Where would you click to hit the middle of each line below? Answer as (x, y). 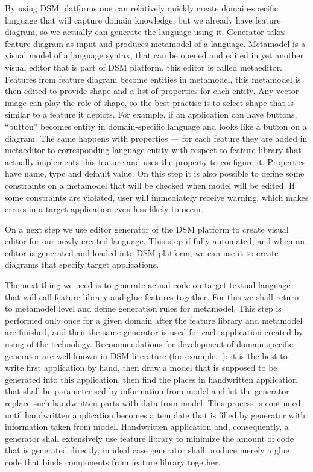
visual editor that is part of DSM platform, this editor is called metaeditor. (144, 67)
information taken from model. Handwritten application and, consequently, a (147, 426)
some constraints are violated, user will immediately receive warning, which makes (157, 197)
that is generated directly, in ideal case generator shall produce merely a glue (147, 450)
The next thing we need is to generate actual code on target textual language (148, 285)
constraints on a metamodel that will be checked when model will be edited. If (150, 185)
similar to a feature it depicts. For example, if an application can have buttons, (151, 114)
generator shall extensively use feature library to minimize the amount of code (150, 438)
